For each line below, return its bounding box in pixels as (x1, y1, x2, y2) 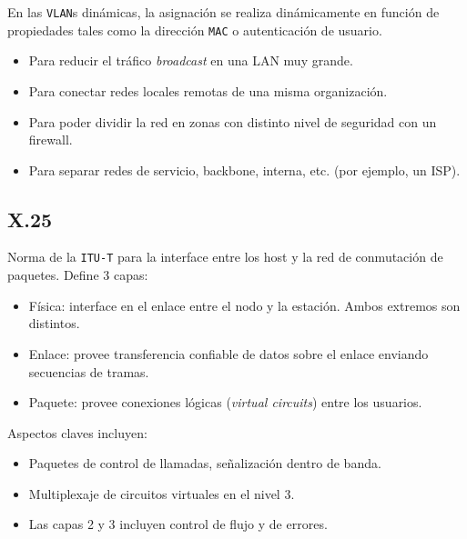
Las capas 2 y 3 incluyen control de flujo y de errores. (28, 514, 328, 534)
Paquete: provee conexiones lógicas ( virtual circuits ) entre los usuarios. (28, 393, 422, 412)
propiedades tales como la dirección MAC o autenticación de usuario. (7, 20, 382, 39)
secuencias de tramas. (28, 362, 149, 381)
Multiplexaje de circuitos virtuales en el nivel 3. (28, 484, 295, 503)
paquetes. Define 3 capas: (7, 265, 148, 284)
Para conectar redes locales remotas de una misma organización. (28, 81, 388, 100)
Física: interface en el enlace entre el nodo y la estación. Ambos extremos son (28, 295, 461, 314)
